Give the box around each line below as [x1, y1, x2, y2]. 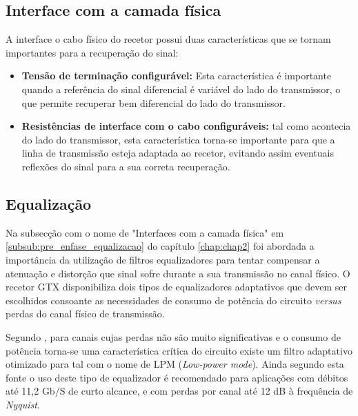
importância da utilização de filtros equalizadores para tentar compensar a [6, 252, 320, 266]
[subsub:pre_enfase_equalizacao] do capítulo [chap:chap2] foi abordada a [6, 239, 315, 253]
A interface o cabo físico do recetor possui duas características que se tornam [6, 32, 331, 46]
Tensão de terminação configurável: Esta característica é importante [21, 68, 332, 83]
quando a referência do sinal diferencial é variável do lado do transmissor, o [21, 81, 341, 96]
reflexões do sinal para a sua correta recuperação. [21, 159, 230, 173]
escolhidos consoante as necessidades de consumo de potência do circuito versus [6, 293, 341, 307]
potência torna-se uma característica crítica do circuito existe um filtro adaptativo [6, 343, 352, 357]
